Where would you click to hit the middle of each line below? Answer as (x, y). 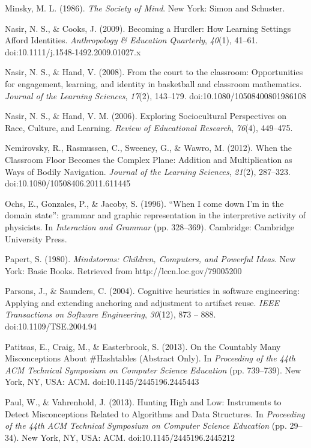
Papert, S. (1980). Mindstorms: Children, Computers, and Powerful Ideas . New (150, 259)
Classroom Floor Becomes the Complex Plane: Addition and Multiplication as (149, 159)
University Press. (36, 238)
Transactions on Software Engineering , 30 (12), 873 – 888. (110, 314)
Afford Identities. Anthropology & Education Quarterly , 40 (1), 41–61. (131, 40)
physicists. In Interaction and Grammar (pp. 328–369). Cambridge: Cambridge (149, 226)
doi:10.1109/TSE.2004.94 (51, 326)
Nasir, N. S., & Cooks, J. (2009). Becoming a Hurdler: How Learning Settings (148, 28)
